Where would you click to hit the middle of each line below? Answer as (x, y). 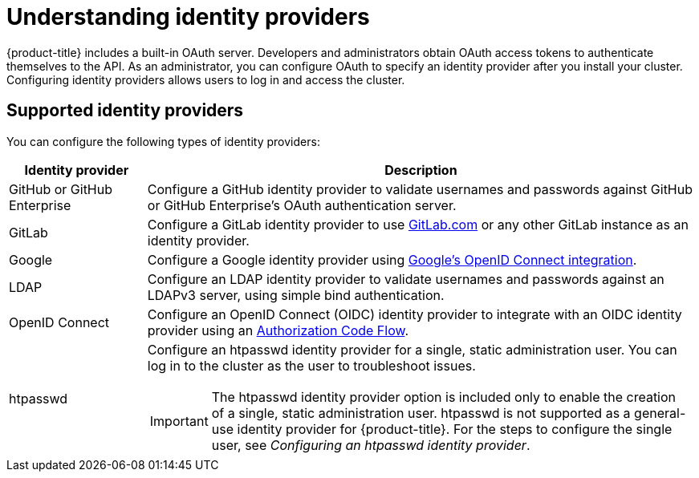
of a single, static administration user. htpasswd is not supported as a (421, 413)
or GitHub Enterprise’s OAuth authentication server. (302, 205)
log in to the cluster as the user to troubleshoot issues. (311, 365)
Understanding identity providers (188, 17)
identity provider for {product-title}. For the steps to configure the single (455, 429)
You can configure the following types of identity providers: (163, 141)
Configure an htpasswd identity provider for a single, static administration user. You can (412, 349)
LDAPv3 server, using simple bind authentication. (296, 295)
